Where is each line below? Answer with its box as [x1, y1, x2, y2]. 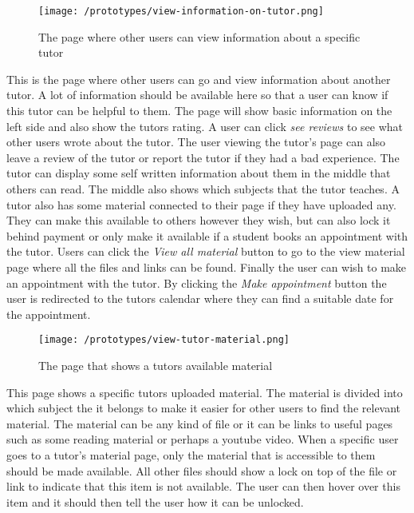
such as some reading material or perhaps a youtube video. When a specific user [6, 431, 399, 447]
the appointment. [6, 305, 91, 322]
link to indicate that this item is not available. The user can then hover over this [6, 478, 400, 495]
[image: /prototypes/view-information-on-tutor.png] [38, 6, 324, 17]
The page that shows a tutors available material [38, 357, 273, 373]
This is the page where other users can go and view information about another [6, 70, 391, 87]
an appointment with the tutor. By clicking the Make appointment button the [6, 274, 387, 291]
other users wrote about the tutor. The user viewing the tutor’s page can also [6, 133, 386, 150]
